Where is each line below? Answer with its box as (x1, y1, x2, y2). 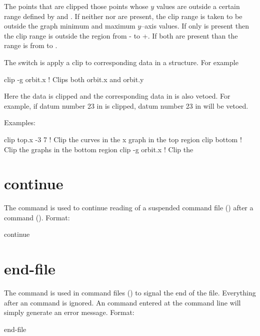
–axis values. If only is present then (141, 21, 249, 31)
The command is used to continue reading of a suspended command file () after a (4, 202, 253, 213)
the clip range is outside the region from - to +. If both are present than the (4, 30, 238, 41)
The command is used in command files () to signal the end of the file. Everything (4, 287, 256, 298)
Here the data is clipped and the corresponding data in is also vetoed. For (4, 91, 230, 101)
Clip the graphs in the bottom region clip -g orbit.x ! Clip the (4, 144, 193, 154)
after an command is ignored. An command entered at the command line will (4, 297, 241, 307)
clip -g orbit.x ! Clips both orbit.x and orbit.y (4, 74, 144, 84)
